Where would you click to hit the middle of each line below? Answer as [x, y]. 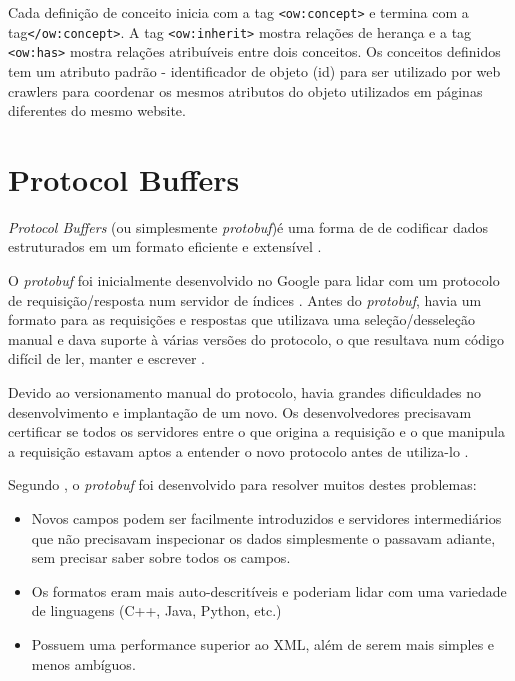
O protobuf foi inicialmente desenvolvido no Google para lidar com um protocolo [254, 280]
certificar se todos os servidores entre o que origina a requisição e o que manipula [256, 431]
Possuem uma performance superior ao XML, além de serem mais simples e [263, 643]
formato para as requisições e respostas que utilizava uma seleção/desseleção [242, 319]
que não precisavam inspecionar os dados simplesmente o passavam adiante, [263, 537]
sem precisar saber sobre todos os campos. [161, 557]
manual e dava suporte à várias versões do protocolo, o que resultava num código [256, 338]
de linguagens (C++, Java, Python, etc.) [156, 610]
